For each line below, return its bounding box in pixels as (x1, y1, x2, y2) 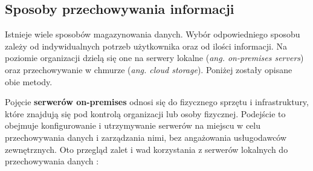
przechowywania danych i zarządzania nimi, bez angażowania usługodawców (5, 131, 287, 143)
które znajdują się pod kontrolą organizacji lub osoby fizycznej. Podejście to (5, 107, 286, 120)
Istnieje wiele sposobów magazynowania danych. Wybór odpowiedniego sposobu (5, 28, 300, 40)
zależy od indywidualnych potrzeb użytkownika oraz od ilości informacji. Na (5, 39, 287, 52)
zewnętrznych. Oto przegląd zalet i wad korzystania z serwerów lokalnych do (5, 143, 288, 155)
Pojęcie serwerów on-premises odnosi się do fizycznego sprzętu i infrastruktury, (5, 95, 309, 108)
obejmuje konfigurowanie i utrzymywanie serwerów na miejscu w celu (5, 119, 260, 132)
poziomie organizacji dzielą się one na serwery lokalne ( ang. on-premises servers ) (5, 51, 304, 64)
